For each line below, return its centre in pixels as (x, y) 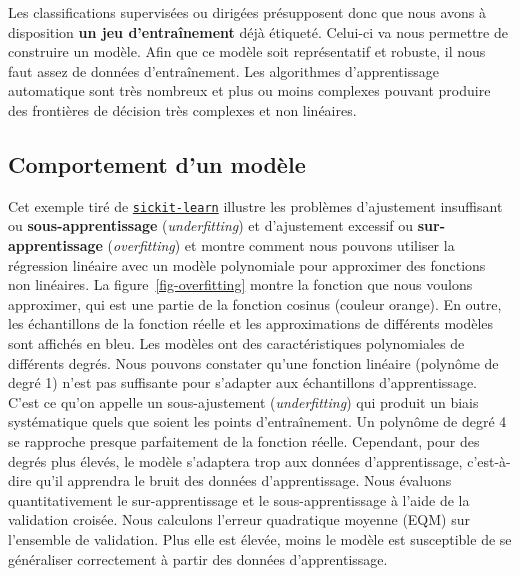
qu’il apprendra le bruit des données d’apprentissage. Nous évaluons (244, 480)
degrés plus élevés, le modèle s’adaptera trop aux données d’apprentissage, (235, 460)
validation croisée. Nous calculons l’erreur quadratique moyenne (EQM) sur (239, 519)
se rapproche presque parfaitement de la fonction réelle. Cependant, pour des (244, 440)
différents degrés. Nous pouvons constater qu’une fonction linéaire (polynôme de (253, 362)
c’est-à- (489, 460)
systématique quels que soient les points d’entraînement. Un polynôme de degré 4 (257, 421)
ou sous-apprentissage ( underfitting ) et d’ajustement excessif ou (211, 225)
